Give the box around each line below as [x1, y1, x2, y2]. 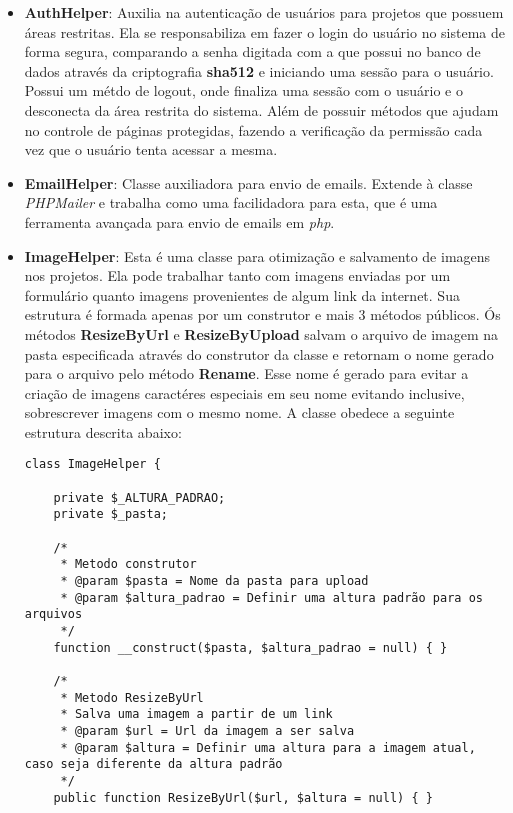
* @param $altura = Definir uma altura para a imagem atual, [60, 740, 476, 755]
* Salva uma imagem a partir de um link [60, 707, 333, 722]
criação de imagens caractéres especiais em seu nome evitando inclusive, [24, 382, 465, 403]
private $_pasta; [53, 507, 168, 522]
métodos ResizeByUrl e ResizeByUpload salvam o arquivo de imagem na [24, 323, 499, 344]
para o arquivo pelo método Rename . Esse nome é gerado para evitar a [24, 363, 469, 384]
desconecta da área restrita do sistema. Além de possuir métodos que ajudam [24, 99, 499, 120]
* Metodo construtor [60, 557, 197, 572]
